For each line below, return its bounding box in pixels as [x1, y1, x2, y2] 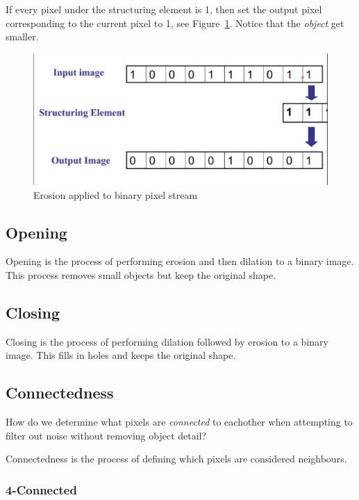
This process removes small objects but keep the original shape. [6, 267, 276, 282]
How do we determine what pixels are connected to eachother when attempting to [6, 414, 353, 429]
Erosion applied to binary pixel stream [33, 187, 198, 202]
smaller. [6, 29, 39, 44]
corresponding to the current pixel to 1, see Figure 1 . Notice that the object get [6, 15, 344, 30]
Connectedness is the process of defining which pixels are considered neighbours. [6, 451, 347, 466]
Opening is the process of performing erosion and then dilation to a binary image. [6, 254, 354, 268]
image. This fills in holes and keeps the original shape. [6, 348, 236, 362]
